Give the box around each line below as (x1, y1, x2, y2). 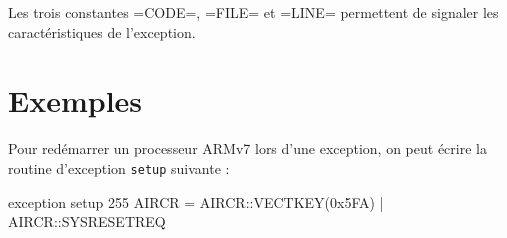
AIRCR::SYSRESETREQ (8, 211, 166, 232)
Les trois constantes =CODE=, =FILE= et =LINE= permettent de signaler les (8, 2, 499, 22)
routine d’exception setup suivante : (8, 157, 230, 178)
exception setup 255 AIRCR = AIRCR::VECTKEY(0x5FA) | (8, 191, 384, 212)
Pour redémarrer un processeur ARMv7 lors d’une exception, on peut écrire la (8, 138, 487, 159)
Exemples (8, 80, 143, 121)
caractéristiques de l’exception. (8, 21, 196, 42)
